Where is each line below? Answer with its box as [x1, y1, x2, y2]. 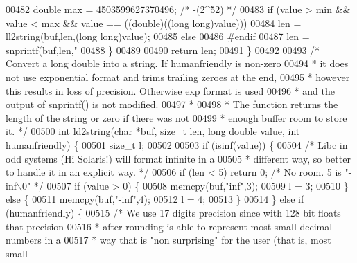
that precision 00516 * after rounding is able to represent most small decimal [6, 219, 333, 233]
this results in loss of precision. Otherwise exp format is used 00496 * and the [6, 83, 335, 98]
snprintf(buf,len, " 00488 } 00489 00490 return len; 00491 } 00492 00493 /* [6, 42, 320, 57]
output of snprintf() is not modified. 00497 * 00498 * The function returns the [6, 97, 338, 111]
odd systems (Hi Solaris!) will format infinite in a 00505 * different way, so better [6, 151, 351, 165]
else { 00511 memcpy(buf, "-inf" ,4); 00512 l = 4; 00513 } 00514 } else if [6, 192, 304, 206]
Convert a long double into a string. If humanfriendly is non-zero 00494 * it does [6, 56, 349, 71]
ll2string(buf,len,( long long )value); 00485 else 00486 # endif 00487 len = [6, 29, 310, 44]
